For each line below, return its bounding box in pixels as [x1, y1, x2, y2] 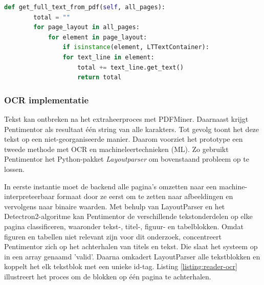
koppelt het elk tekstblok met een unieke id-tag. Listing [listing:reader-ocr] [4, 261, 237, 272]
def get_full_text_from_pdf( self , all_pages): [4, 4, 166, 11]
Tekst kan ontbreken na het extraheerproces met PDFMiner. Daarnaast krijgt [4, 113, 249, 124]
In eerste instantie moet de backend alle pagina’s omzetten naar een [4, 181, 217, 191]
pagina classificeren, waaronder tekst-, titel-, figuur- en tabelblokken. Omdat [4, 221, 244, 231]
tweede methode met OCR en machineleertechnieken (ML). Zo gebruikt [4, 143, 229, 154]
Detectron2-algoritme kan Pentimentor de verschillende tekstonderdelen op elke [4, 211, 253, 222]
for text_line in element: [62, 53, 155, 61]
